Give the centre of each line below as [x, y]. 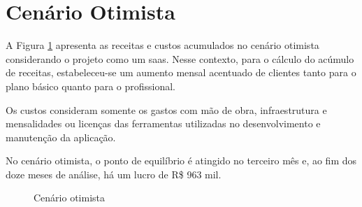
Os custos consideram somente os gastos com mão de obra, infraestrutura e [166, 109]
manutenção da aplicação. [61, 137]
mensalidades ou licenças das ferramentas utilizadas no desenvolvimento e [163, 123]
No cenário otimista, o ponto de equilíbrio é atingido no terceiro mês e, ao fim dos [181, 160]
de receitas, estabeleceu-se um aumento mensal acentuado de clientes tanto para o [181, 72]
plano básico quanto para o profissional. [91, 86]
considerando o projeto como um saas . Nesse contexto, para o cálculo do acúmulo [180, 58]
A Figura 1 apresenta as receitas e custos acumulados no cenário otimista [162, 45]
